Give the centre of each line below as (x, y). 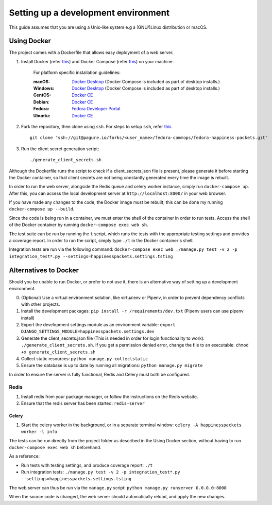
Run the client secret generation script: (60, 149)
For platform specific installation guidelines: (77, 72)
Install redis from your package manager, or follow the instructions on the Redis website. (110, 397)
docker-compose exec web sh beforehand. (55, 447)
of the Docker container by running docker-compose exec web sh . (78, 225)
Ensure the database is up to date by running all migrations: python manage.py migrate (112, 366)
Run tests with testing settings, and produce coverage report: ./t (87, 465)
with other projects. (41, 304)
